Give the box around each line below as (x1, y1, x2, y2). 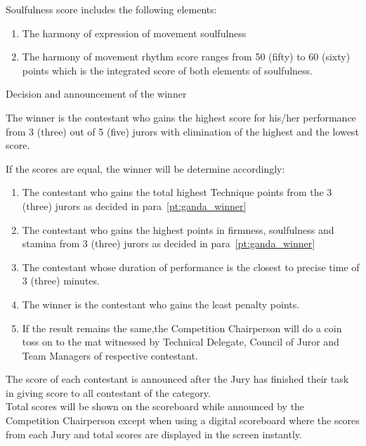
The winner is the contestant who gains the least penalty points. (22, 296, 300, 311)
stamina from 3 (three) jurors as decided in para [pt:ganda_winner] (22, 236, 315, 251)
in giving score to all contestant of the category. (6, 385, 211, 400)
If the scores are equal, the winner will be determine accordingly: (6, 161, 285, 176)
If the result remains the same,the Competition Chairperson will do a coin (22, 320, 342, 335)
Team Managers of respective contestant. (22, 348, 198, 362)
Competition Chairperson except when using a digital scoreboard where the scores (6, 413, 360, 428)
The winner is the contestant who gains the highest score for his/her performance (6, 110, 356, 124)
